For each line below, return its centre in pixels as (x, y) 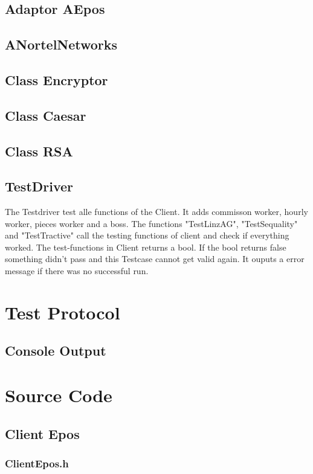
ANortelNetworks (61, 44)
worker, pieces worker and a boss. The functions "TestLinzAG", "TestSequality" (151, 223)
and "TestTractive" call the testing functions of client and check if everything (147, 235)
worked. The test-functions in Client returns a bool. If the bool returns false (146, 247)
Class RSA (39, 151)
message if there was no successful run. (77, 271)
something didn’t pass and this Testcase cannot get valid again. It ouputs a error (155, 259)
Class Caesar (46, 115)
